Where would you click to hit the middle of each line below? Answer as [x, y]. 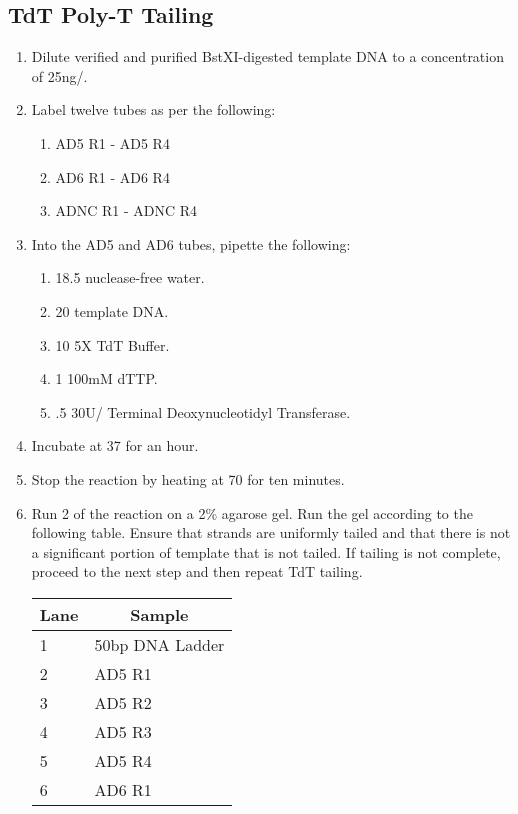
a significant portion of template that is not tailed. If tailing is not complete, [266, 551]
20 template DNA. [112, 310]
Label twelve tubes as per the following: [153, 109]
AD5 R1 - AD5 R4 [112, 142]
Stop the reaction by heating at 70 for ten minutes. [188, 478]
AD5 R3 [123, 731]
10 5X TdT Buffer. [112, 344]
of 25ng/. [59, 75]
